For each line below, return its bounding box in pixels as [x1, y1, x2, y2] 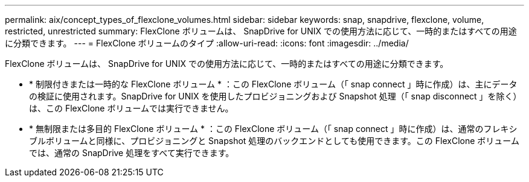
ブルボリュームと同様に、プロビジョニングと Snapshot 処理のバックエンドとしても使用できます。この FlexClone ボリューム [29, 136, 519, 146]
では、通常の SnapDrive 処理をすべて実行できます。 [29, 148, 234, 158]
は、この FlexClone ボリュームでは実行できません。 [29, 103, 234, 113]
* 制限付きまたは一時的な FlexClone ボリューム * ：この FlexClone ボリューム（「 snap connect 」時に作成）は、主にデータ [29, 79, 518, 89]
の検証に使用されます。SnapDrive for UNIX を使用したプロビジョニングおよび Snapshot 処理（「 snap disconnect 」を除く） [29, 91, 522, 101]
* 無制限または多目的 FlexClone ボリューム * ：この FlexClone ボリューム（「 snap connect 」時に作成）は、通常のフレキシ [29, 124, 518, 134]
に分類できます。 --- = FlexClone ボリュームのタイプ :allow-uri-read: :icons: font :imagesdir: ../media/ [5, 38, 409, 48]
